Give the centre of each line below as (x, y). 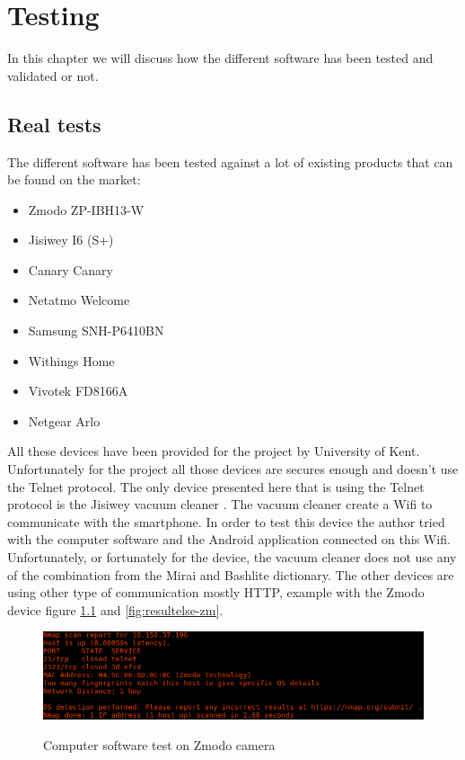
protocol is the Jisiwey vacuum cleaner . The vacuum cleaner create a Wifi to (220, 504)
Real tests (54, 124)
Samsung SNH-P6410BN (96, 331)
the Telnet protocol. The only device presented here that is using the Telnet (216, 486)
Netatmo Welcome (79, 300)
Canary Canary (71, 269)
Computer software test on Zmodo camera (159, 744)
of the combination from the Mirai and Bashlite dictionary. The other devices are (231, 574)
